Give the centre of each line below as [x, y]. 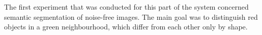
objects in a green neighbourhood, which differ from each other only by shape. [126, 27]
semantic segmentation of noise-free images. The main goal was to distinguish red [131, 16]
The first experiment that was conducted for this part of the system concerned [126, 7]
